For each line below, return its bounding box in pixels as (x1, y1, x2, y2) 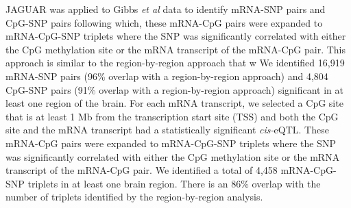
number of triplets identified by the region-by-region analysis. (5, 190, 263, 204)
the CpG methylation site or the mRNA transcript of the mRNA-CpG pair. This (5, 42, 346, 56)
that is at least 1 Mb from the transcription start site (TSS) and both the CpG (5, 109, 339, 123)
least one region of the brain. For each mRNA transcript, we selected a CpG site (5, 96, 343, 110)
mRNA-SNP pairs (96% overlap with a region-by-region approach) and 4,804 (5, 68, 328, 83)
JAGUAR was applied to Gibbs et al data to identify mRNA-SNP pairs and (5, 2, 326, 16)
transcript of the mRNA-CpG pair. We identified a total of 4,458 (5, 163, 278, 177)
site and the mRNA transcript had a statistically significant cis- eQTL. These (5, 122, 329, 137)
